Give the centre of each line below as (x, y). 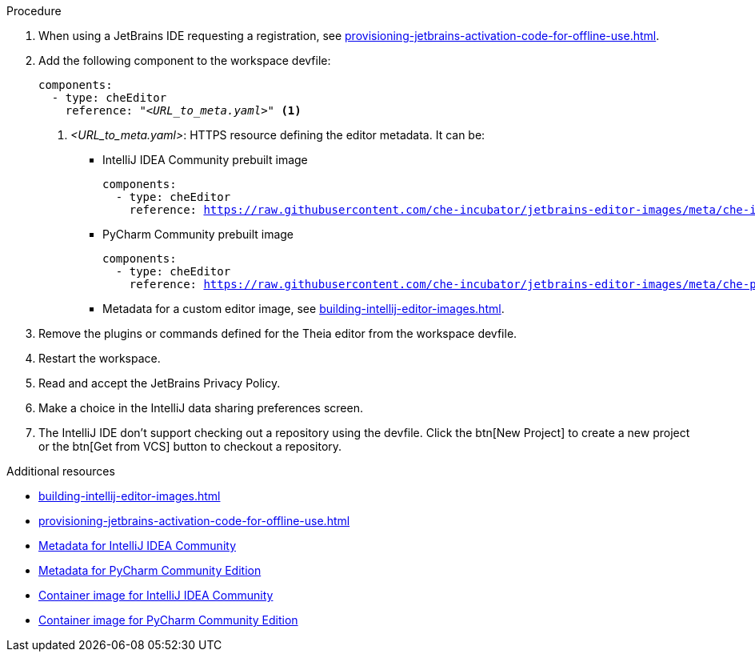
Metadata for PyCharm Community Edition (150, 570)
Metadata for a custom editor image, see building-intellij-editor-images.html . (304, 309)
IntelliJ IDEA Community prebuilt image (205, 160)
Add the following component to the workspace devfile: (185, 60)
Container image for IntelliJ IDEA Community (156, 595)
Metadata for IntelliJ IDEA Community (137, 546)
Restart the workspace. (100, 358)
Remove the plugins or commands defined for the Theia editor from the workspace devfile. (278, 333)
